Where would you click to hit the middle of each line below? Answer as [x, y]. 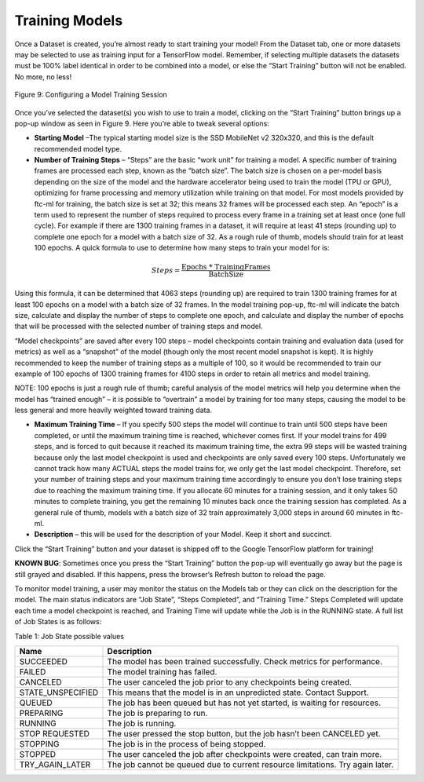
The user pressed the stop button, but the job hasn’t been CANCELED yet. [244, 733]
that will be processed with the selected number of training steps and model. [139, 327]
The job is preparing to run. [157, 713]
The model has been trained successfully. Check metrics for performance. [245, 661]
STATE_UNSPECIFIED [59, 692]
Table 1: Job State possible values [69, 636]
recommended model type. [78, 148]
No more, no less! [43, 77]
